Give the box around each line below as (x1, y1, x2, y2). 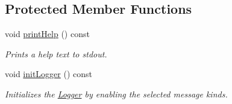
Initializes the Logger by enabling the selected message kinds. (5, 87, 228, 100)
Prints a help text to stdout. (5, 47, 107, 60)
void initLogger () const (5, 68, 92, 80)
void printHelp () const (5, 27, 90, 40)
